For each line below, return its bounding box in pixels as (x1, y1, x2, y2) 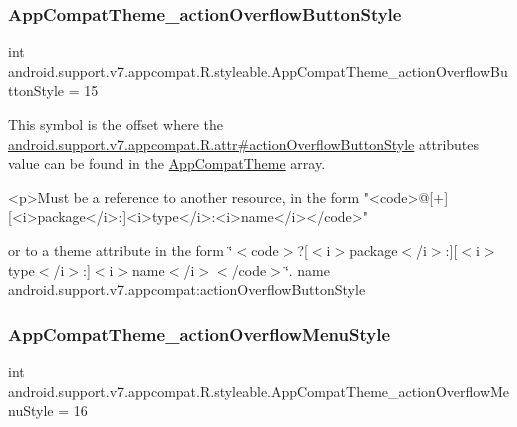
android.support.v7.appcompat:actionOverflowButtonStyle (8, 279, 366, 300)
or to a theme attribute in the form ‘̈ (8, 239, 233, 260)
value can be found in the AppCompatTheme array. (8, 153, 326, 174)
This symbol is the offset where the (8, 114, 223, 134)
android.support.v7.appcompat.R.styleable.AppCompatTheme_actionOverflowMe (8, 380, 510, 401)
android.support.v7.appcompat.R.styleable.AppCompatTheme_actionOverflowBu (8, 60, 508, 81)
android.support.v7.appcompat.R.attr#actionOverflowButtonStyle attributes (8, 133, 480, 154)
